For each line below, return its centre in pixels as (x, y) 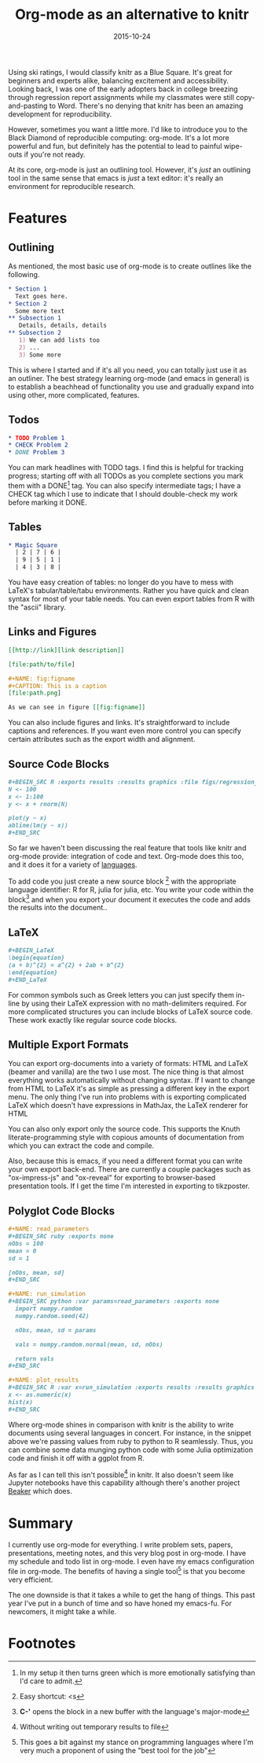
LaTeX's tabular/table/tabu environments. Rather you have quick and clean (128, 591)
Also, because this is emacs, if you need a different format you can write (125, 1161)
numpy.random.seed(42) (52, 1316)
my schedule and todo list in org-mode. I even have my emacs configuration (132, 1561)
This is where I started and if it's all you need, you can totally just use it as (128, 370)
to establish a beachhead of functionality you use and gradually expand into (131, 387)
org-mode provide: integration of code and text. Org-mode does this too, (126, 857)
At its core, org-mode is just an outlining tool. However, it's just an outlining (130, 169)
